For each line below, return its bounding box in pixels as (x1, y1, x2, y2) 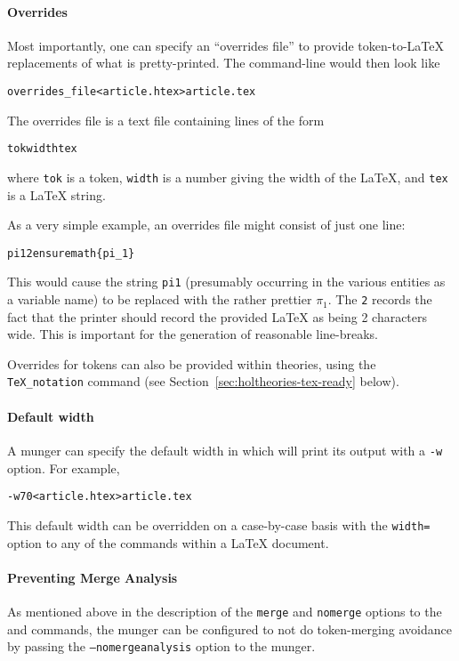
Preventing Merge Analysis (7, 568, 178, 586)
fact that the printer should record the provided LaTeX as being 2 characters (7, 307, 428, 326)
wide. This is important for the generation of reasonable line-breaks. (7, 325, 379, 343)
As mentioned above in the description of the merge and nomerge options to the (7, 601, 442, 620)
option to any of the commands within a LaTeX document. (7, 533, 329, 552)
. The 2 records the (327, 290, 432, 309)
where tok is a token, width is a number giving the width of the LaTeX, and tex (7, 167, 448, 186)
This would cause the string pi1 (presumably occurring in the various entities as (7, 272, 446, 291)
